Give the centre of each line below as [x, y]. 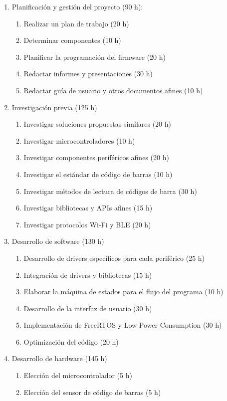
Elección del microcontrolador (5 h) [78, 375]
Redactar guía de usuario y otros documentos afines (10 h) [113, 90]
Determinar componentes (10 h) [72, 40]
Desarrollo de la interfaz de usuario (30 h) [88, 308]
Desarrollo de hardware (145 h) [59, 358]
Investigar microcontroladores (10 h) [79, 140]
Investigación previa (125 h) [54, 107]
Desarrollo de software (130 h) [58, 241]
